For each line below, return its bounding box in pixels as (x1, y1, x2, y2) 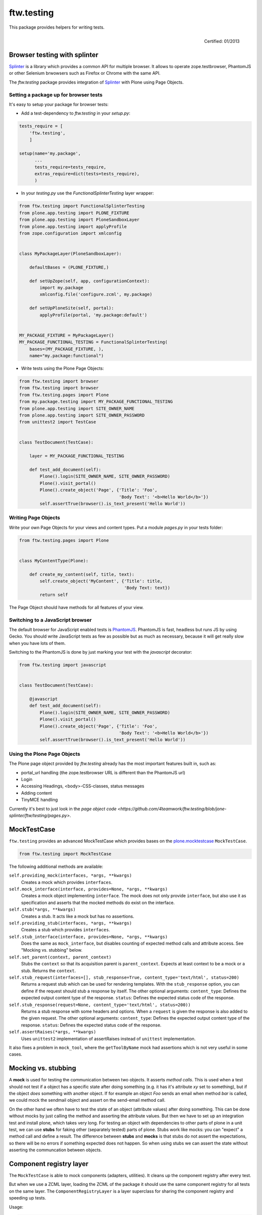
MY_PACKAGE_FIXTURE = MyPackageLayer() (19, 332, 114, 338)
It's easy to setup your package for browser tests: (9, 101, 109, 107)
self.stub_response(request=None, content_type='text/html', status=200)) (9, 1002, 191, 1007)
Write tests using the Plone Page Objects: (21, 365, 104, 371)
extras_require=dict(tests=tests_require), (34, 171, 140, 177)
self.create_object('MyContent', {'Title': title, (39, 578, 163, 584)
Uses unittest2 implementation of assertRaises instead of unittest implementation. (21, 1036, 196, 1041)
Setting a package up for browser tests (9, 91, 103, 98)
